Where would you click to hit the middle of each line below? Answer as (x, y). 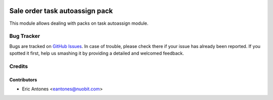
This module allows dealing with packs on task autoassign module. (79, 23)
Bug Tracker (25, 36)
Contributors (23, 80)
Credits (18, 66)
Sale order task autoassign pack (61, 11)
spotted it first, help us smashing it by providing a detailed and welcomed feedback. (97, 54)
